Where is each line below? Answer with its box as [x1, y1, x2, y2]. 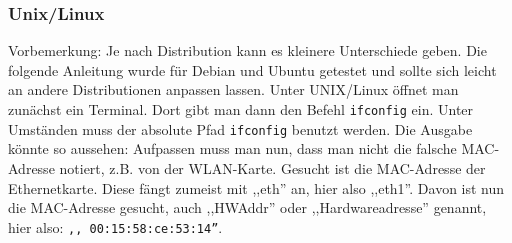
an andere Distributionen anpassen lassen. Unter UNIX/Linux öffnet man [8, 79, 459, 100]
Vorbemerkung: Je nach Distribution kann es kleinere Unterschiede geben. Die [8, 40, 487, 61]
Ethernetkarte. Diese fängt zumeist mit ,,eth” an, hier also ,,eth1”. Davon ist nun [8, 177, 505, 198]
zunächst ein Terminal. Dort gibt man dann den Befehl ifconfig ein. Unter [8, 99, 474, 119]
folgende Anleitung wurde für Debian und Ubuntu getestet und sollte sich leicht [8, 59, 497, 80]
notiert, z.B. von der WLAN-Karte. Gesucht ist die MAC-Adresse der [59, 157, 486, 178]
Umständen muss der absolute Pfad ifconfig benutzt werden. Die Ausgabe [8, 118, 473, 139]
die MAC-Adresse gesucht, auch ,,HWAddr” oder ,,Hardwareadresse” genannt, [8, 197, 487, 218]
